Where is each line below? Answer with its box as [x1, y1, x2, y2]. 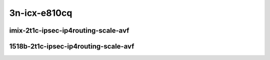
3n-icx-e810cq [9, 7, 72, 18]
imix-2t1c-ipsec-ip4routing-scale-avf [9, 26, 129, 35]
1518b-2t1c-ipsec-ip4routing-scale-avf [9, 42, 134, 51]
